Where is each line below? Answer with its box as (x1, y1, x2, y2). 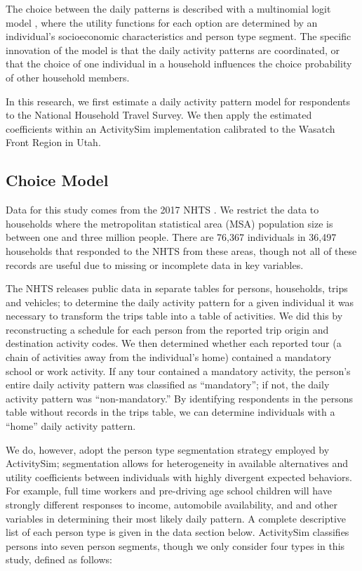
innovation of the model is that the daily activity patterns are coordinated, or (6, 42, 340, 57)
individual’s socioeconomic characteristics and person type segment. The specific (6, 29, 351, 44)
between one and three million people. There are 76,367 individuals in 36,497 (6, 230, 337, 244)
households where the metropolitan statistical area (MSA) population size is (6, 216, 333, 230)
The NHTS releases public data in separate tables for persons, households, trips (6, 281, 348, 296)
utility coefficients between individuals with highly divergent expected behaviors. (6, 469, 352, 484)
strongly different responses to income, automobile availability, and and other (6, 497, 337, 512)
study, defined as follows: (6, 552, 112, 567)
